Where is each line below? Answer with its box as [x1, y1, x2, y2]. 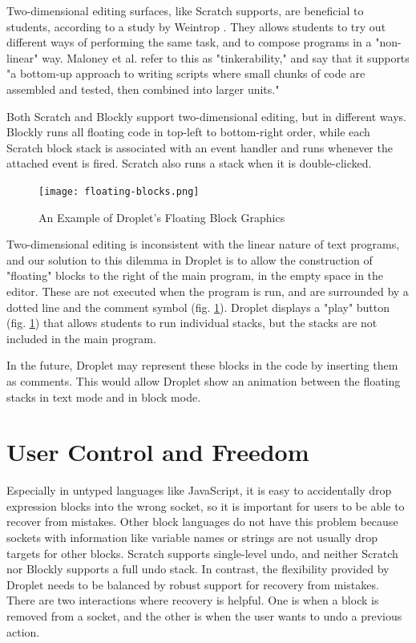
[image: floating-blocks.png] [38, 185, 200, 197]
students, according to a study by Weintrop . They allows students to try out [6, 18, 386, 34]
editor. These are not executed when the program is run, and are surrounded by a [6, 282, 409, 299]
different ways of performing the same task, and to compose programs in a [6, 34, 372, 51]
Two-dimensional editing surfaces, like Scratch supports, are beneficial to [6, 2, 364, 18]
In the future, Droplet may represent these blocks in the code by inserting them [6, 357, 398, 374]
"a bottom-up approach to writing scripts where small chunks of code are [6, 65, 366, 82]
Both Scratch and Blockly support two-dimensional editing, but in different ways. [6, 107, 406, 124]
